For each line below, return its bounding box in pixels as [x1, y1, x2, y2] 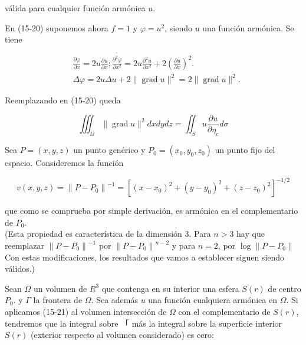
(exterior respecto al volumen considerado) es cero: [31, 328, 214, 341]
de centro [268, 282, 301, 294]
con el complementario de [178, 305, 271, 317]
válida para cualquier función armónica [5, 2, 146, 14]
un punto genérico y [73, 144, 146, 156]
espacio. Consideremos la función [5, 157, 124, 169]
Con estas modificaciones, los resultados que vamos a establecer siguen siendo [5, 250, 285, 263]
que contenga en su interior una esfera [101, 282, 239, 294]
